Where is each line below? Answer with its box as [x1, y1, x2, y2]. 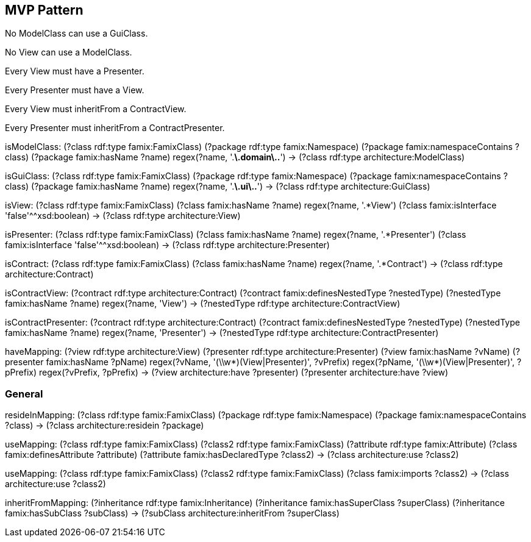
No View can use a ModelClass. [5, 47, 132, 58]
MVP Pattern [5, 2, 84, 18]
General [5, 387, 43, 400]
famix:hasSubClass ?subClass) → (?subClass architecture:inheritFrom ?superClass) [5, 508, 340, 519]
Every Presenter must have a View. [5, 85, 144, 96]
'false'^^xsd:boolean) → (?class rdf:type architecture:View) [5, 210, 241, 221]
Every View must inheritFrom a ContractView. [5, 104, 187, 115]
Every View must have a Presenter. [5, 66, 144, 77]
